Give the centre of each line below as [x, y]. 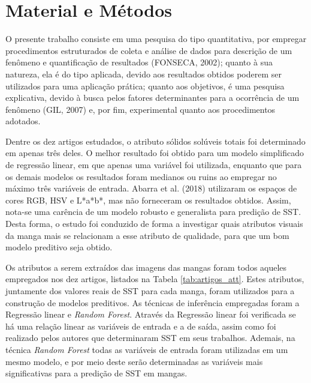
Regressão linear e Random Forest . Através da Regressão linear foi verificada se [151, 314]
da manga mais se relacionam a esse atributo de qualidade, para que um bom [147, 235]
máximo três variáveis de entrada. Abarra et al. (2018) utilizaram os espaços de [151, 188]
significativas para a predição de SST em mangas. [96, 373]
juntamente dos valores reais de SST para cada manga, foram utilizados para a [150, 291]
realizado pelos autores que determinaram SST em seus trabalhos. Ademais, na [150, 338]
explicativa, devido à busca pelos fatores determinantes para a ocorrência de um [153, 98]
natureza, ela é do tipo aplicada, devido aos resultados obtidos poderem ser [144, 74]
